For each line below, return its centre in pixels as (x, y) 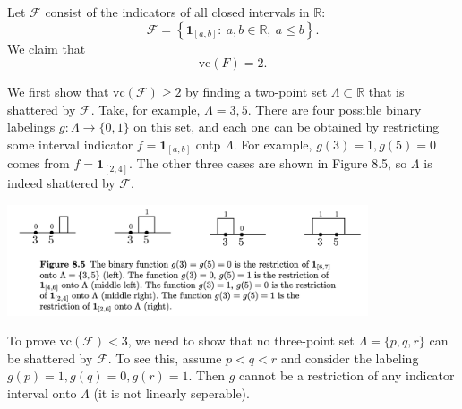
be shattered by (50, 358)
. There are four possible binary (334, 109)
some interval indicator (70, 144)
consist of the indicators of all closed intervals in (177, 12)
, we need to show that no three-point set (241, 341)
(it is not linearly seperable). (171, 392)
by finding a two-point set (257, 92)
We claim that (47, 48)
